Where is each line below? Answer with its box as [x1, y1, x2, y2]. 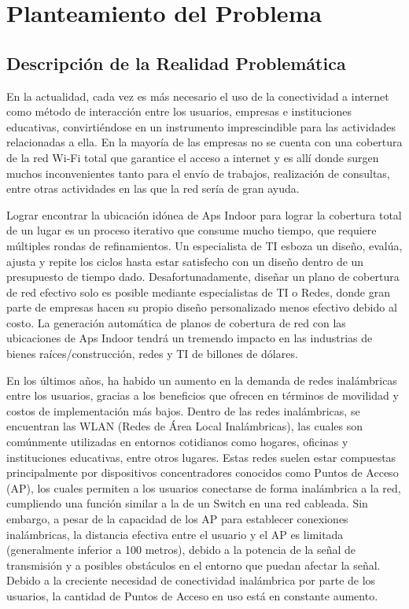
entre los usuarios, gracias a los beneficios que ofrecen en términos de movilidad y [6, 387, 399, 404]
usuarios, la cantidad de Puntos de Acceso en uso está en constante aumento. [6, 587, 378, 603]
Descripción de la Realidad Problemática [6, 50, 346, 75]
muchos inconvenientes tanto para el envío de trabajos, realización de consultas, [6, 164, 390, 181]
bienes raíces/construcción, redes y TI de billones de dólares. [6, 345, 298, 362]
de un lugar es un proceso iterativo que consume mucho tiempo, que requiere [6, 222, 377, 238]
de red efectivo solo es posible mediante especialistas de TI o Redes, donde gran [6, 283, 391, 300]
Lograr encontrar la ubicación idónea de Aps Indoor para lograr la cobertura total [6, 206, 402, 223]
